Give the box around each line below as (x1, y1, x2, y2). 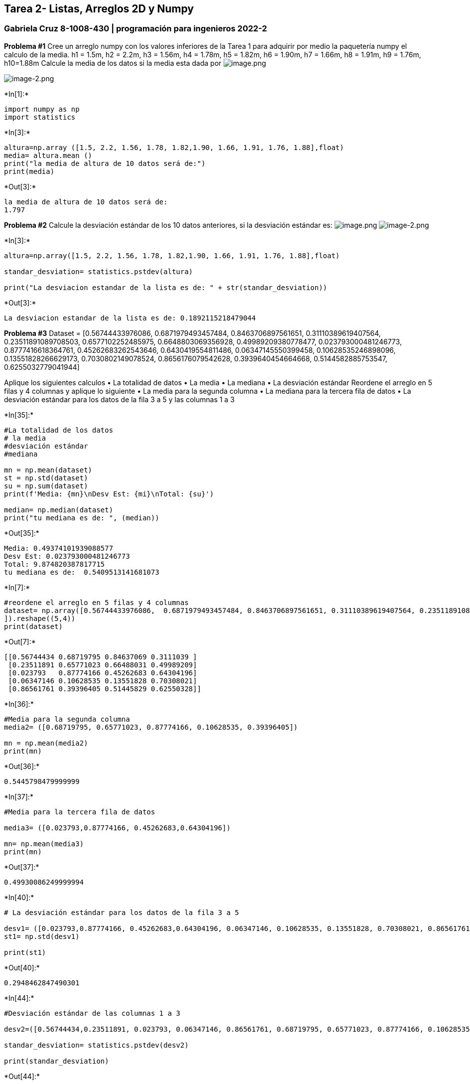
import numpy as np (4, 105, 80, 113)
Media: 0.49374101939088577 (4, 544, 114, 552)
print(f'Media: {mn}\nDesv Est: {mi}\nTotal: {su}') (4, 489, 214, 498)
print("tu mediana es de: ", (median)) (4, 513, 159, 522)
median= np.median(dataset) (4, 505, 114, 514)
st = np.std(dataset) (4, 473, 88, 482)
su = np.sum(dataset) (4, 481, 88, 490)
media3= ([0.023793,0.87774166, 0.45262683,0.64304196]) (4, 823, 231, 832)
